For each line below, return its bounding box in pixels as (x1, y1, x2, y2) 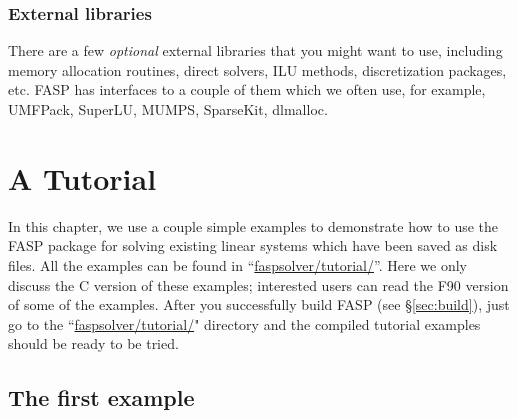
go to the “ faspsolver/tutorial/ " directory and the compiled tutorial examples (8, 313, 481, 334)
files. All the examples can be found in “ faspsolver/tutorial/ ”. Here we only (8, 254, 467, 275)
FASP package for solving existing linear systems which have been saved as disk (8, 235, 498, 256)
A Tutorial (8, 157, 157, 198)
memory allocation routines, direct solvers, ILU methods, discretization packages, (8, 59, 507, 80)
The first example (8, 382, 195, 413)
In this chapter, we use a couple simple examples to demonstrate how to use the (8, 215, 499, 236)
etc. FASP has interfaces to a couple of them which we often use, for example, (8, 79, 486, 100)
